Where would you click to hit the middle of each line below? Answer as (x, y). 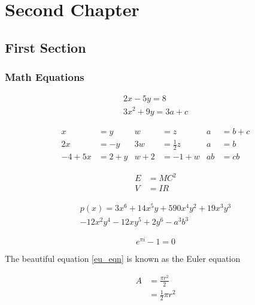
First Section (45, 47)
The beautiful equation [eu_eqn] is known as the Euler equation (123, 259)
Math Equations (45, 77)
